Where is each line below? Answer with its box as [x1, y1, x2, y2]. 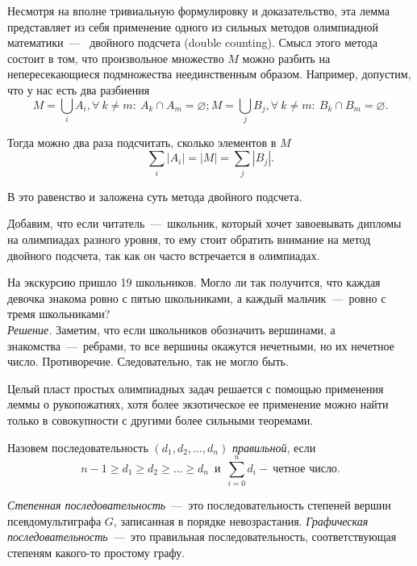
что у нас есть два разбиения [7, 81, 150, 98]
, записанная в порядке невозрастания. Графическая [113, 512, 369, 529]
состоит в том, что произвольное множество [7, 49, 224, 66]
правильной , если [231, 438, 316, 455]
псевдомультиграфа [7, 512, 102, 529]
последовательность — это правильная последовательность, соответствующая [7, 528, 397, 545]
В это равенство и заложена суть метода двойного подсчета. [7, 187, 302, 204]
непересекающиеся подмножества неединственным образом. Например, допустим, [7, 65, 411, 82]
